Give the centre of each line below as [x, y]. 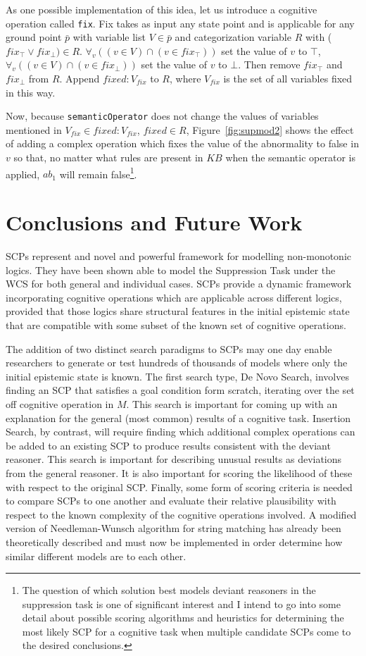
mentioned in [34, 129]
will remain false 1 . [98, 173]
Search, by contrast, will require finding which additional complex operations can [181, 432]
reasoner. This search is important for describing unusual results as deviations [174, 459]
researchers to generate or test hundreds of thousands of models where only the [177, 363]
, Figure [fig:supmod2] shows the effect [270, 129]
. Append [80, 79]
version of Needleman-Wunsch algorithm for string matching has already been [173, 528]
